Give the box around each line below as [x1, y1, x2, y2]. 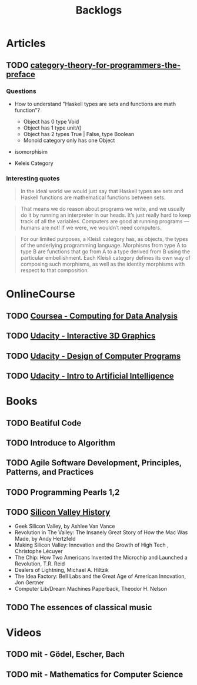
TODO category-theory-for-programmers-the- [6, 60, 181, 70]
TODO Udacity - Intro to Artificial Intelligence [6, 370, 175, 380]
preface [6, 69, 35, 80]
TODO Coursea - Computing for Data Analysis [6, 310, 178, 321]
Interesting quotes [6, 174, 60, 183]
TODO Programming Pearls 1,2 [6, 487, 120, 497]
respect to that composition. [20, 267, 89, 274]
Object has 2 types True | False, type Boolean [23, 130, 135, 137]
